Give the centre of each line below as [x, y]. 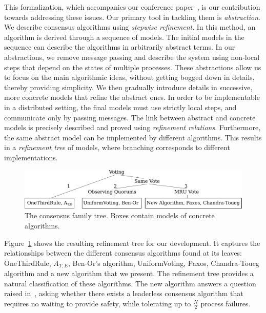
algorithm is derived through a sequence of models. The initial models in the [124, 37]
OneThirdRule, [28, 263]
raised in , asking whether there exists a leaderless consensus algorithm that [124, 293]
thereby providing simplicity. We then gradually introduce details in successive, [128, 87]
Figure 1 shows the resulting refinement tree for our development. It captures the [132, 243]
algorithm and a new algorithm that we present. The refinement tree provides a [129, 273]
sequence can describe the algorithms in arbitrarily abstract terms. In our [120, 47]
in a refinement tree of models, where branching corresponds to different [117, 147]
